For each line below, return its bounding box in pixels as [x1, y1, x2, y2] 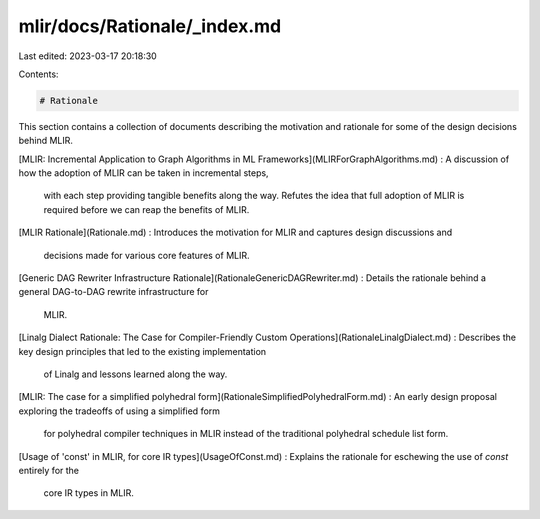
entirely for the [18, 464, 80, 476]
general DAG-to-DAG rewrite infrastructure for [18, 286, 209, 298]
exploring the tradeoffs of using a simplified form [18, 405, 220, 417]
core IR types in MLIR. [43, 487, 134, 499]
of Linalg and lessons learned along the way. [43, 368, 228, 380]
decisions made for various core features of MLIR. [43, 249, 250, 261]
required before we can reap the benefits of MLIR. [43, 203, 250, 215]
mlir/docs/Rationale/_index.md [18, 15, 282, 37]
